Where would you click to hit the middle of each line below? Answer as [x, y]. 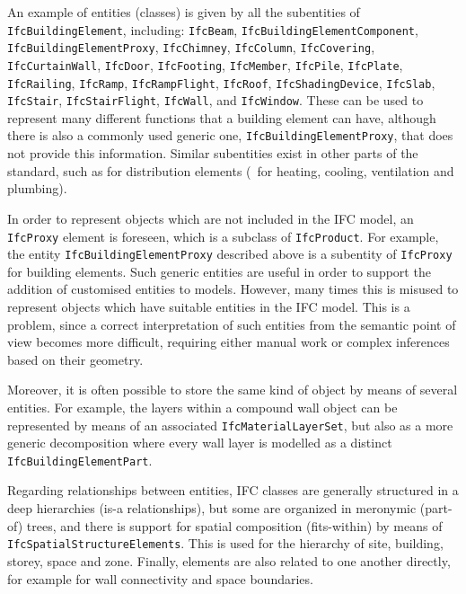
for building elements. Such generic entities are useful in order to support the [219, 271]
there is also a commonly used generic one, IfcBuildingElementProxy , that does [230, 135]
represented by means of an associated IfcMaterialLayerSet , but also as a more [230, 425]
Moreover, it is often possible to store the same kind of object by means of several [233, 390]
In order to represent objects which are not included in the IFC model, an [211, 218]
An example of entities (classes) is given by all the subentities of [184, 12]
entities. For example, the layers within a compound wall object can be [202, 407]
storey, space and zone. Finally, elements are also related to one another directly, [229, 560]
